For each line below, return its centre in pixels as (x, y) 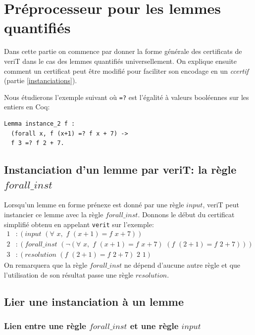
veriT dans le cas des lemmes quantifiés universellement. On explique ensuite (120, 61)
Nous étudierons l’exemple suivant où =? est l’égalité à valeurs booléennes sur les (127, 97)
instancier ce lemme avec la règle (54, 214)
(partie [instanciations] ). (41, 80)
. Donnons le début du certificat (186, 214)
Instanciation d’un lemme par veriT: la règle (120, 169)
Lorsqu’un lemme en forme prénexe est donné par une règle (94, 205)
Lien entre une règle (45, 326)
